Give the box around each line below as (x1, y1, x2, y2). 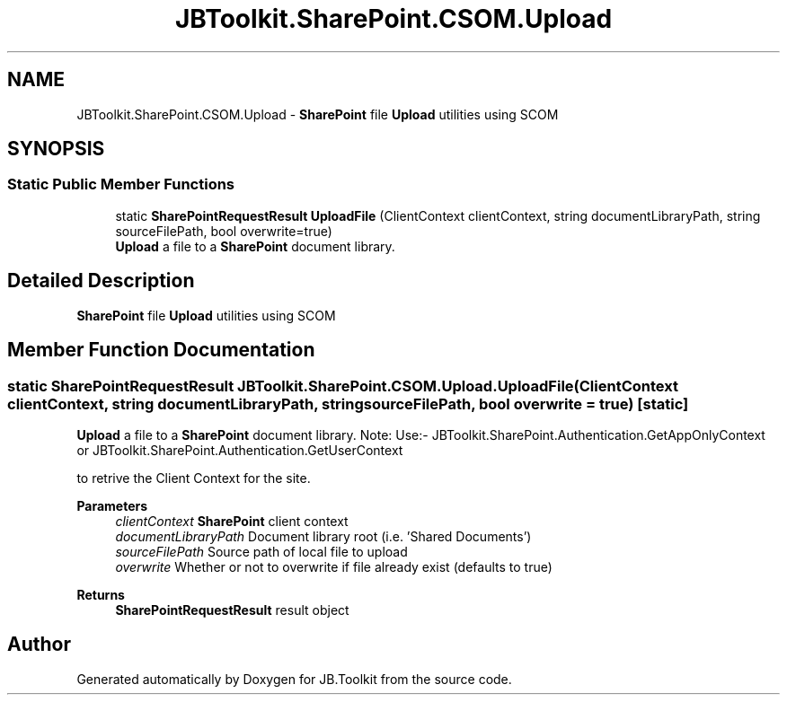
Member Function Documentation (7, 338, 315, 362)
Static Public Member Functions (7, 175, 235, 194)
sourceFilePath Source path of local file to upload (115, 543, 408, 559)
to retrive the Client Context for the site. (76, 469, 311, 486)
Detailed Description (7, 269, 195, 293)
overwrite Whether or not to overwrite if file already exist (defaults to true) (115, 558, 553, 575)
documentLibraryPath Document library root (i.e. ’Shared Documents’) (115, 528, 532, 544)
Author (7, 633, 71, 656)
